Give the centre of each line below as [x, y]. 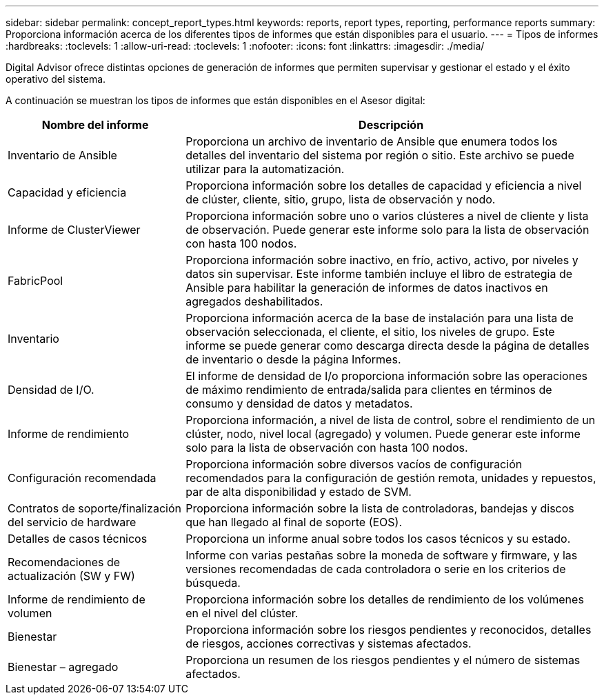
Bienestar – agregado [63, 667]
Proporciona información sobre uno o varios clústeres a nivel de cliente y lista [387, 216]
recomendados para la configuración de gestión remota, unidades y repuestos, [391, 478]
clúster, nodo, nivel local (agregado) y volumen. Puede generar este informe [383, 434]
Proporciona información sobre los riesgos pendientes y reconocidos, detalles [389, 630]
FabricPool [36, 281]
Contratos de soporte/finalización [94, 508]
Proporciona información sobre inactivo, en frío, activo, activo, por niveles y [382, 260]
